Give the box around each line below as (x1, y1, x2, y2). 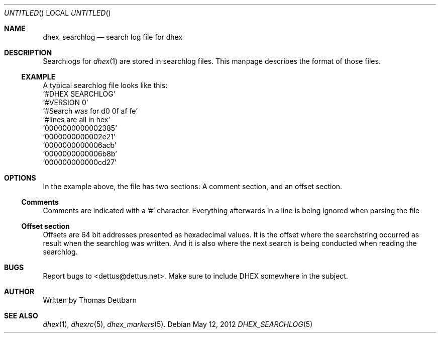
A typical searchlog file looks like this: (43, 81, 168, 90)
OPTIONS (4, 174, 36, 182)
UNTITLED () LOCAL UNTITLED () (4, 9, 111, 17)
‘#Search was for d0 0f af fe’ (43, 107, 138, 115)
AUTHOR (4, 287, 35, 296)
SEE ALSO (4, 311, 38, 320)
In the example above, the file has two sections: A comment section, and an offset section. (43, 182, 343, 191)
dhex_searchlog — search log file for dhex (43, 33, 183, 41)
